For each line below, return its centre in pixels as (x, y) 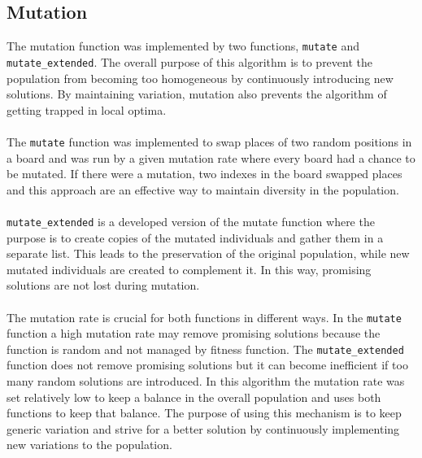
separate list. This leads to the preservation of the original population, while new (208, 253)
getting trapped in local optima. (87, 109)
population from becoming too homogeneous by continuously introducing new (200, 78)
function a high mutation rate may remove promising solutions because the (194, 333)
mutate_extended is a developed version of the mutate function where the (191, 221)
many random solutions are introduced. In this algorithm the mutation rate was (206, 381)
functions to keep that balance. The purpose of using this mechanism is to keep (204, 413)
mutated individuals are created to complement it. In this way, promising (189, 269)
